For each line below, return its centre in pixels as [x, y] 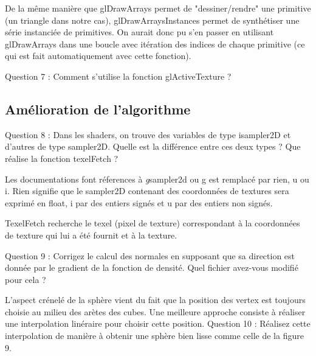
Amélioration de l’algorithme [98, 109]
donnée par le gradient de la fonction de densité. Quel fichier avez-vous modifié [152, 267]
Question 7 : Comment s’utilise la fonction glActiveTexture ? [118, 76]
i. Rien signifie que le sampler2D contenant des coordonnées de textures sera [147, 191]
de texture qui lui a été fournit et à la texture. [91, 235]
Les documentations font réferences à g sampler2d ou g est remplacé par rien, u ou [157, 179]
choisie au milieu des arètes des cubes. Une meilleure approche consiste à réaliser [155, 311]
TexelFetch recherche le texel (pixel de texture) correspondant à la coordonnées [153, 223]
